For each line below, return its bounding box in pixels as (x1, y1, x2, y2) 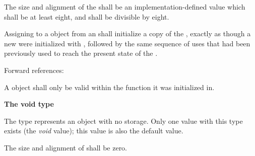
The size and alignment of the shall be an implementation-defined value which (4, 2, 245, 12)
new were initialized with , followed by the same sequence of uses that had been (4, 38, 250, 48)
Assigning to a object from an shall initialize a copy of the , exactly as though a (4, 28, 251, 39)
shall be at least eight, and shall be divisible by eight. (4, 11, 169, 22)
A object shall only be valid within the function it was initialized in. (4, 82, 215, 92)
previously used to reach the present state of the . (4, 48, 158, 58)
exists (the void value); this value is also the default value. (4, 125, 183, 136)
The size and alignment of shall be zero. (4, 142, 127, 152)
